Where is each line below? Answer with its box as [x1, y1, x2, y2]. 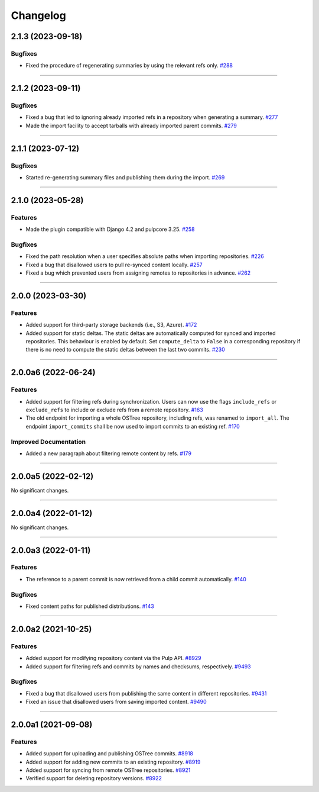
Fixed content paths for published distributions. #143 [25, 603, 155, 610]
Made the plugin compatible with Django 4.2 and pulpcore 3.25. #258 [25, 226, 195, 233]
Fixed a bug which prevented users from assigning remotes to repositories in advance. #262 [25, 269, 251, 276]
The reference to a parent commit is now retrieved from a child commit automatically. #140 [25, 575, 246, 582]
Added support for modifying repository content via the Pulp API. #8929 [25, 655, 201, 662]
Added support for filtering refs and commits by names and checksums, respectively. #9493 [25, 663, 251, 670]
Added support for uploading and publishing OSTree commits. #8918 [25, 750, 194, 757]
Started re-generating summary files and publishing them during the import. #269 [25, 174, 225, 181]
